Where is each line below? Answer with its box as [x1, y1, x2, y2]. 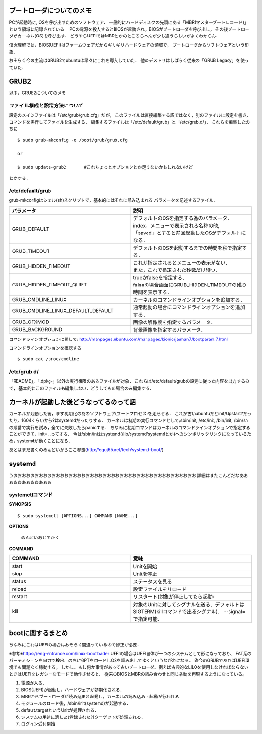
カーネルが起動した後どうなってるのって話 [9, 398, 136, 406]
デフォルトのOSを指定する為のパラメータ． [133, 215, 232, 221]
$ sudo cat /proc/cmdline [17, 357, 80, 362]
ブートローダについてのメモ [9, 6, 92, 15]
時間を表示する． [133, 288, 172, 295]
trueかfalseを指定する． [133, 274, 188, 281]
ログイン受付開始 [21, 720, 55, 727]
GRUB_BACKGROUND [12, 326, 63, 333]
